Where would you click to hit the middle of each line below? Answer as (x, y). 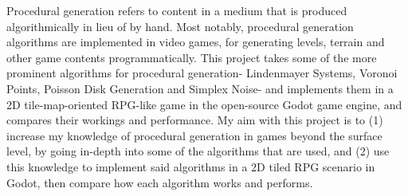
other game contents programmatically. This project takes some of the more (192, 57)
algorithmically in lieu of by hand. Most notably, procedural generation (180, 26)
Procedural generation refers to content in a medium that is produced (177, 10)
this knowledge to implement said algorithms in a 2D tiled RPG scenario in (191, 166)
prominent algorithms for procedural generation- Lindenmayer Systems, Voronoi (202, 73)
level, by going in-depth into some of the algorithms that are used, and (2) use (198, 151)
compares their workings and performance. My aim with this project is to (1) (195, 120)
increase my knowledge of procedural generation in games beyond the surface (194, 135)
